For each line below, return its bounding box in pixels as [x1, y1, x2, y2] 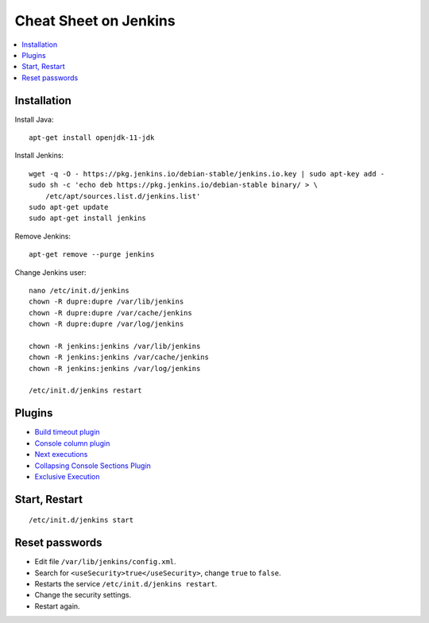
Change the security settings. [34, 590, 131, 600]
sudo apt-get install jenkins [29, 214, 147, 222]
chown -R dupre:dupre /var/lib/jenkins [29, 297, 184, 306]
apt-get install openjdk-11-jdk [29, 133, 155, 142]
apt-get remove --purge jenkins [29, 250, 155, 259]
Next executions [34, 450, 88, 459]
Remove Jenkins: [14, 231, 71, 241]
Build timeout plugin [34, 428, 100, 437]
